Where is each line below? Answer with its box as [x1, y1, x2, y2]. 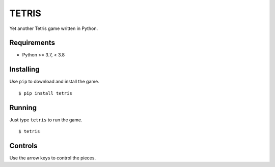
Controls [9, 141, 38, 150]
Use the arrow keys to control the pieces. [9, 155, 96, 161]
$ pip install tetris [18, 90, 72, 96]
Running [9, 103, 37, 112]
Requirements [9, 39, 56, 47]
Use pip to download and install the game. [9, 79, 99, 85]
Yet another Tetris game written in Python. [9, 25, 98, 31]
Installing [9, 65, 40, 74]
